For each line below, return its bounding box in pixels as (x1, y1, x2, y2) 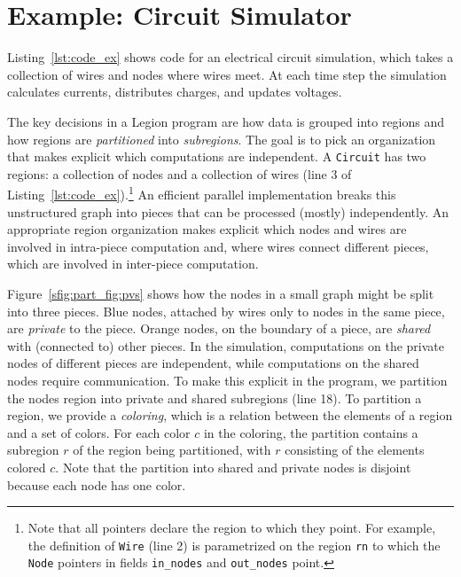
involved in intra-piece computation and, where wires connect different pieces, (7, 237, 429, 255)
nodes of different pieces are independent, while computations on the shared (7, 354, 419, 372)
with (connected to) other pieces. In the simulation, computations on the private (7, 336, 445, 355)
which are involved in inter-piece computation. (7, 254, 259, 273)
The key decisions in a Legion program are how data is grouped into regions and (7, 112, 445, 130)
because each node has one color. (7, 475, 186, 494)
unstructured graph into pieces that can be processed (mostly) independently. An (7, 202, 449, 221)
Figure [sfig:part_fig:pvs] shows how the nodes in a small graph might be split (7, 284, 434, 302)
